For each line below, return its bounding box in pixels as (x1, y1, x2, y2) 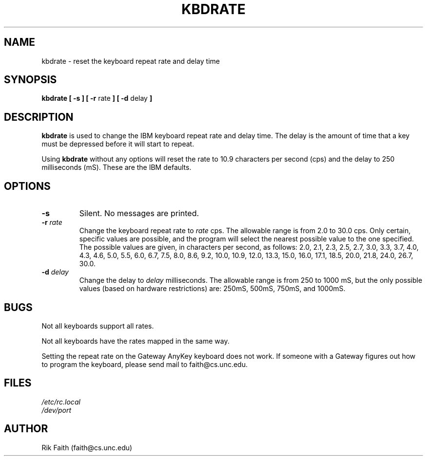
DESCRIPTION (4, 110, 74, 123)
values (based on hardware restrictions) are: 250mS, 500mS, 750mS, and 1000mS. (79, 284, 346, 293)
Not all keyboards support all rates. (41, 321, 154, 330)
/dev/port (41, 405, 71, 414)
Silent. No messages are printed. (79, 208, 199, 219)
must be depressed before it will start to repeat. (41, 140, 194, 148)
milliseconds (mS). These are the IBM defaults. (41, 163, 192, 172)
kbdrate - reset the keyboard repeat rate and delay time (41, 56, 220, 65)
